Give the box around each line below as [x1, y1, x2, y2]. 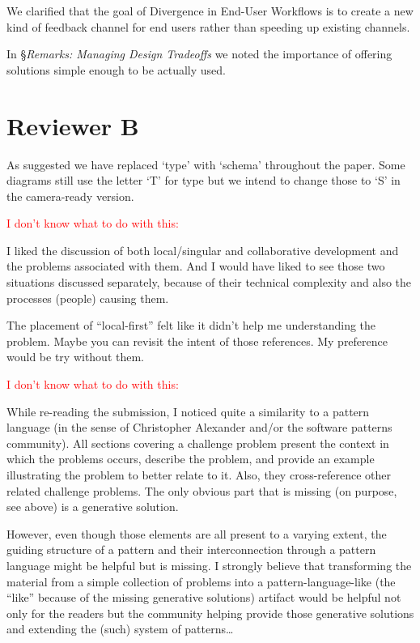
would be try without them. [6, 348, 145, 365]
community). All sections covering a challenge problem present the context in [6, 434, 389, 451]
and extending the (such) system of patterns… [6, 620, 234, 637]
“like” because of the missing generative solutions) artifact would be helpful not [6, 589, 401, 606]
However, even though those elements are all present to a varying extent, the [6, 525, 387, 542]
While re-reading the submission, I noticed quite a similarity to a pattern [6, 402, 370, 419]
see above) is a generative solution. [6, 498, 179, 515]
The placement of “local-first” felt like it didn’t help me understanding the [6, 317, 376, 334]
